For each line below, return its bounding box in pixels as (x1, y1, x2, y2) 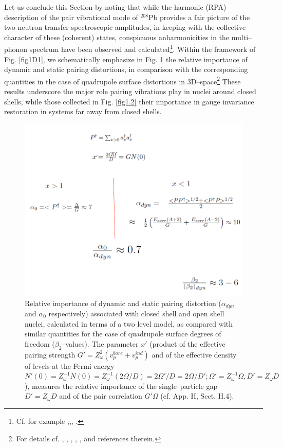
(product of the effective (149, 338, 225, 349)
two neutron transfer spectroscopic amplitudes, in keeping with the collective (4, 22, 246, 32)
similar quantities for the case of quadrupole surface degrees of (25, 328, 221, 339)
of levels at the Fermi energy (25, 360, 115, 371)
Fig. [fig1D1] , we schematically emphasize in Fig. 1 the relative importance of (4, 53, 248, 64)
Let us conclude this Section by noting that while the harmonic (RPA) (4, 2, 227, 12)
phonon (4, 44, 28, 55)
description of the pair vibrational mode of (4, 11, 138, 22)
